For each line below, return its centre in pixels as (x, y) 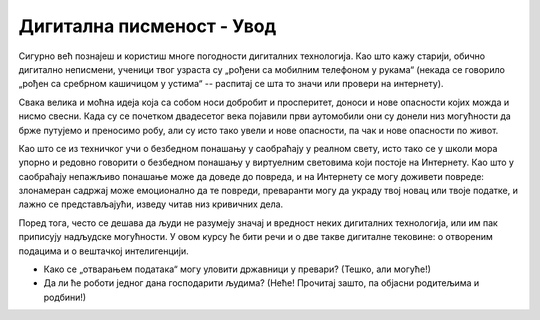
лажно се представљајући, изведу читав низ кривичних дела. (151, 204)
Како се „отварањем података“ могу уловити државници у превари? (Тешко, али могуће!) (237, 269)
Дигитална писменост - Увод (147, 26)
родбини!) (65, 297)
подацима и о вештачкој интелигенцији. (103, 251)
